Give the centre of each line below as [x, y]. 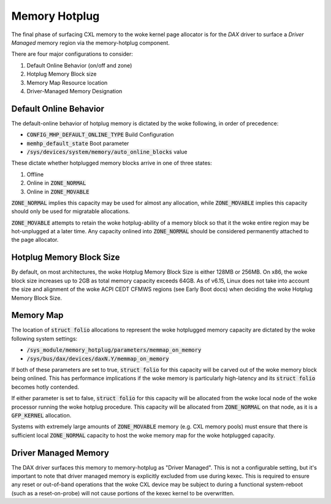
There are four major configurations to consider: [72, 54]
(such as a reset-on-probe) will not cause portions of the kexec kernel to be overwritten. [123, 493]
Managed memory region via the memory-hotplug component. [90, 42]
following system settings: [44, 338]
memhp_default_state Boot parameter [78, 143]
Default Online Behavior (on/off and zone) [79, 65]
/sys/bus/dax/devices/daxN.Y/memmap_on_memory [98, 359]
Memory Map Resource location [67, 82]
